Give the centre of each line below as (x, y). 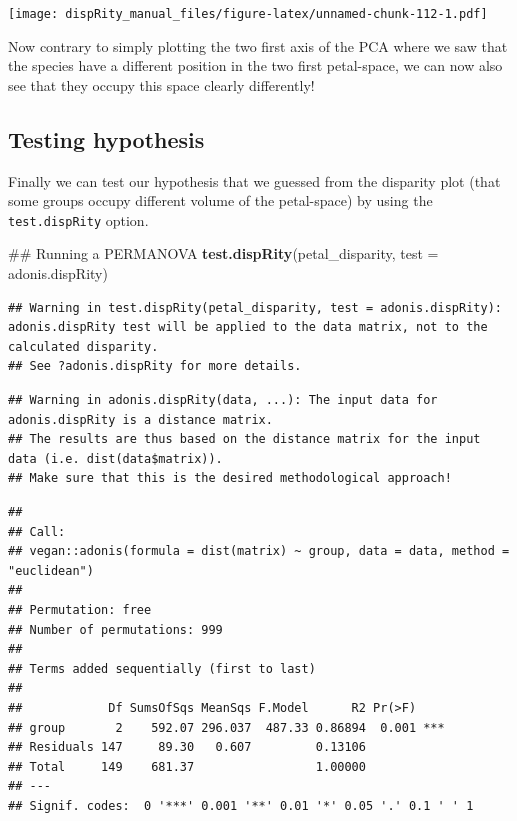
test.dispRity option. (78, 219)
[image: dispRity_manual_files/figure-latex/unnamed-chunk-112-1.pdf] (248, 14)
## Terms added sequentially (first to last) (162, 668)
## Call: (37, 531)
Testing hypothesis (106, 138)
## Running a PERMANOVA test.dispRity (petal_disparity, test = (223, 253)
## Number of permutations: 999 (115, 629)
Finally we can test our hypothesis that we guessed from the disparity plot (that (254, 180)
